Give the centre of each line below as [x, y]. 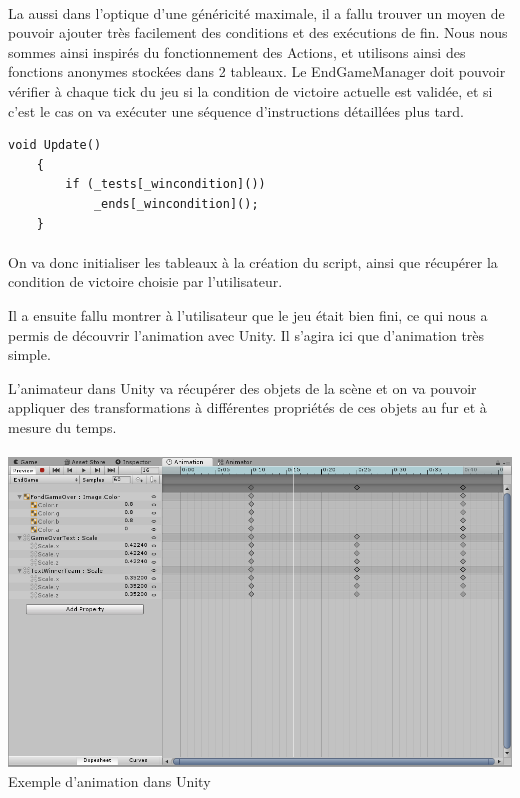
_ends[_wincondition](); [176, 203]
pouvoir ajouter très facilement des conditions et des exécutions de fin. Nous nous [258, 32]
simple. [29, 354]
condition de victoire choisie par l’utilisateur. [145, 281]
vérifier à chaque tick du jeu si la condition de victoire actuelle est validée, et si [250, 90]
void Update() [55, 145]
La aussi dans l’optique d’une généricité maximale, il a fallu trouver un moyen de [256, 12]
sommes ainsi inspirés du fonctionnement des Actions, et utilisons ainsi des [237, 51]
